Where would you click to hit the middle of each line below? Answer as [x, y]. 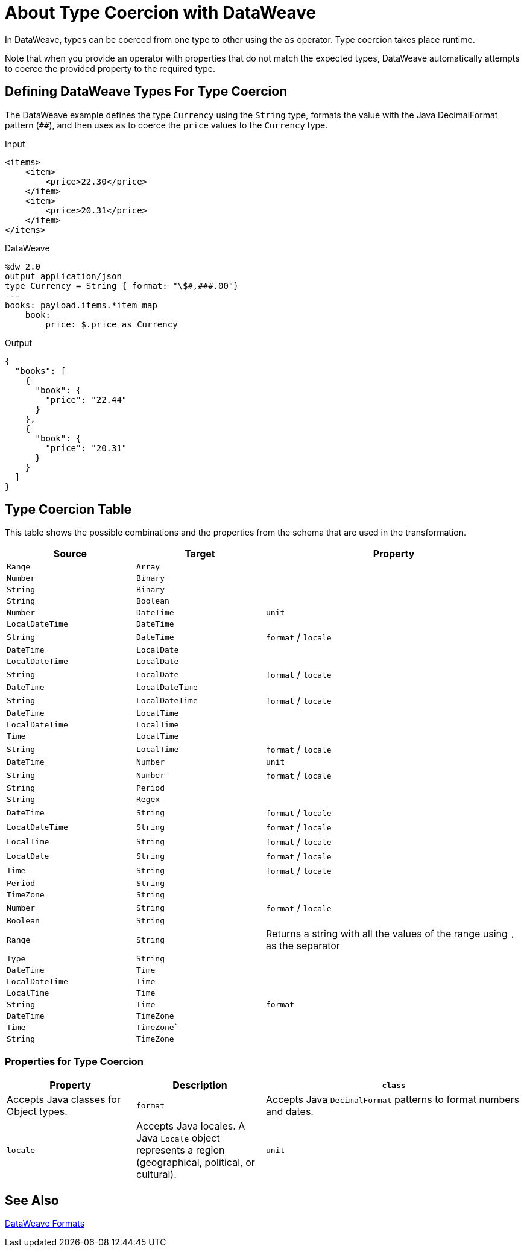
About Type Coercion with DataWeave [161, 13]
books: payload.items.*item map [81, 305]
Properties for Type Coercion [74, 1061]
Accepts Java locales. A [191, 1126]
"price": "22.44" [86, 400]
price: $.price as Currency [112, 324]
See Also [32, 1200]
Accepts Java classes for [64, 1100]
